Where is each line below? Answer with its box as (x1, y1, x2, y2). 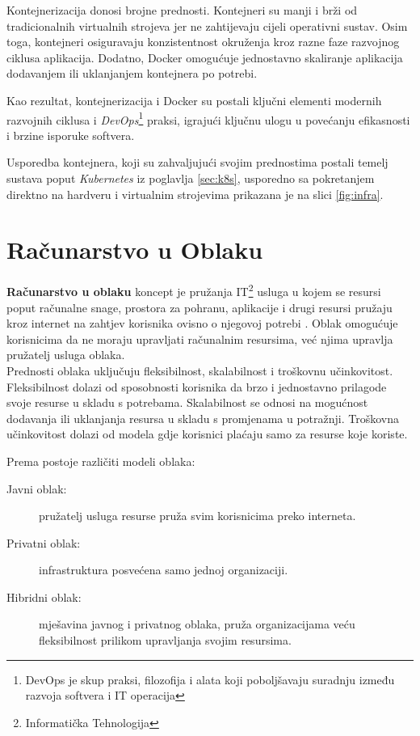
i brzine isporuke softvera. (6, 126, 135, 143)
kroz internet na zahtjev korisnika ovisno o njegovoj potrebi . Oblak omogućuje (6, 315, 398, 332)
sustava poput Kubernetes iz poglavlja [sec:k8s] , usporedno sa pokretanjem (6, 170, 375, 186)
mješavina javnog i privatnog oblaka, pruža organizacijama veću (39, 615, 355, 632)
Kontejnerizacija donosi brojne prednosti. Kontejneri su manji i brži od (6, 2, 358, 18)
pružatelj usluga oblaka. (6, 346, 125, 363)
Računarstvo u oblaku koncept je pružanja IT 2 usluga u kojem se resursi (6, 281, 381, 299)
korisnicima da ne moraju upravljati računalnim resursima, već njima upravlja (6, 330, 393, 347)
